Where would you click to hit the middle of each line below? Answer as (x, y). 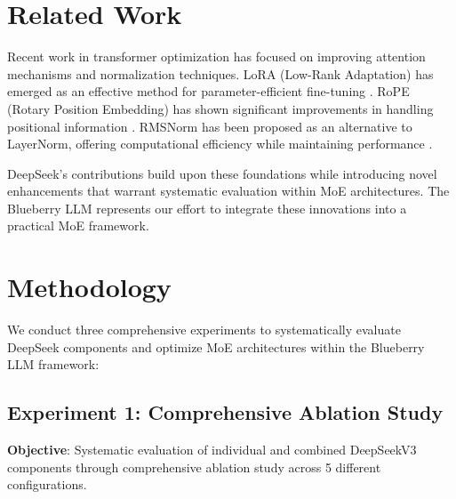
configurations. (47, 484)
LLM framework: (53, 364)
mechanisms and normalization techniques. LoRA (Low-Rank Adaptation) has (220, 73)
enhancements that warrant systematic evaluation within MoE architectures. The (228, 191)
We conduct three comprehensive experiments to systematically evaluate (204, 330)
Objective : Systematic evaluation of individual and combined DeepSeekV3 (212, 450)
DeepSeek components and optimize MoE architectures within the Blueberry (216, 346)
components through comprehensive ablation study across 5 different (194, 467)
